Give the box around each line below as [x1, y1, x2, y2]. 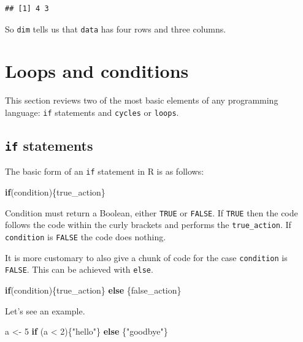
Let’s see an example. [5, 304, 85, 317]
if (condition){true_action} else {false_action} [5, 283, 182, 296]
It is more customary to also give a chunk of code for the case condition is [5, 251, 288, 264]
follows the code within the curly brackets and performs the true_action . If [5, 218, 291, 231]
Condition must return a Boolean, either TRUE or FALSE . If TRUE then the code [5, 206, 298, 219]
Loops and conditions [5, 58, 189, 83]
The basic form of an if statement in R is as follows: [5, 165, 204, 178]
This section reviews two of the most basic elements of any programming [5, 94, 278, 107]
